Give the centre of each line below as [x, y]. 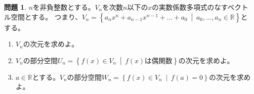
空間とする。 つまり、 [46, 16]
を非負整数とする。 [64, 7]
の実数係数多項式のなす [190, 7]
